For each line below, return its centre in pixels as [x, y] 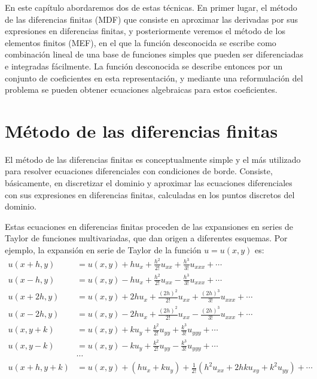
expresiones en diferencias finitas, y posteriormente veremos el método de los [145, 31]
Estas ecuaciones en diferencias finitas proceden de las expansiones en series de [149, 226]
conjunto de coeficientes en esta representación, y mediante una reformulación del [154, 78]
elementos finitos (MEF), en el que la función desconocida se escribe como [141, 42]
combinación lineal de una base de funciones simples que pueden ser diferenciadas [154, 54]
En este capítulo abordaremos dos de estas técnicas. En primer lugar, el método [151, 7]
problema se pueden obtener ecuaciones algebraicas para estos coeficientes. [141, 90]
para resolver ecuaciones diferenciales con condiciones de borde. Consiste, [139, 171]
